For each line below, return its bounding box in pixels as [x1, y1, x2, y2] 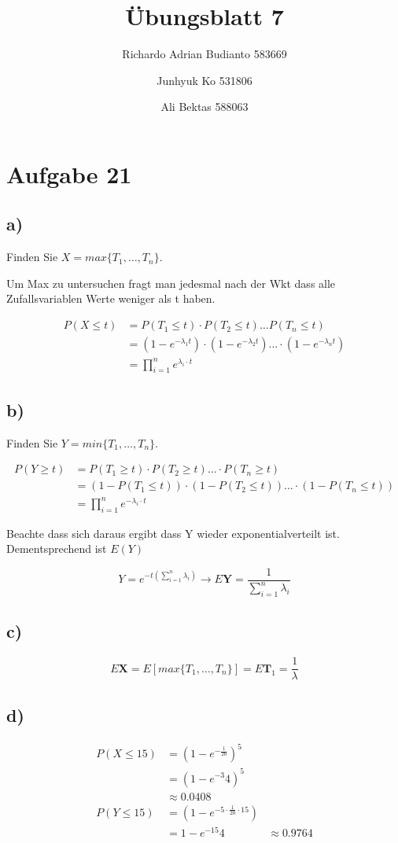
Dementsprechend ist [6, 540, 107, 557]
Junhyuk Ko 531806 [157, 72, 252, 88]
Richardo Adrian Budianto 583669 [122, 46, 287, 62]
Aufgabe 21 [6, 157, 132, 190]
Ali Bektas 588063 [160, 98, 249, 115]
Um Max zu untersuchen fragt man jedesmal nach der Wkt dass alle [6, 274, 336, 291]
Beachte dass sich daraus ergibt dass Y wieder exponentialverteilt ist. [6, 525, 340, 541]
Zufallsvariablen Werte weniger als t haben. [6, 290, 216, 307]
